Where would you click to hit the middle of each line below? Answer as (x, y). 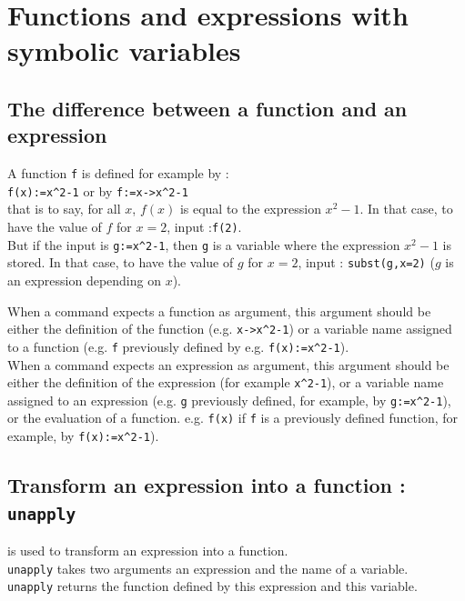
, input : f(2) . (204, 227)
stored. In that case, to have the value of (121, 262)
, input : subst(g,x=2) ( (366, 262)
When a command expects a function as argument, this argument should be (219, 311)
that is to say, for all (64, 209)
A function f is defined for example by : (118, 173)
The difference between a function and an (207, 108)
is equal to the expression (250, 209)
